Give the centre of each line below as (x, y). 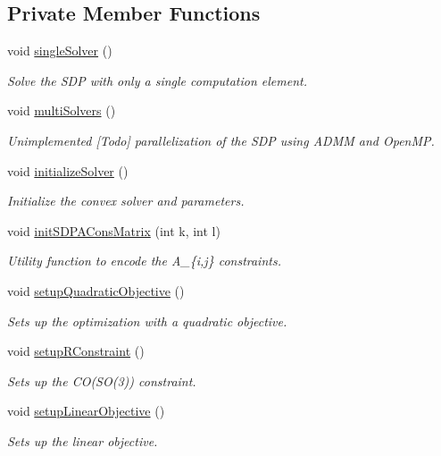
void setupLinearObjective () (86, 411)
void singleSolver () (60, 51)
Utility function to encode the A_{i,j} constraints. (144, 261)
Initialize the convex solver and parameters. (126, 201)
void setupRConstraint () (76, 351)
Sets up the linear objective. (83, 440)
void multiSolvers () (62, 110)
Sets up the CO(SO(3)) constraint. (102, 380)
